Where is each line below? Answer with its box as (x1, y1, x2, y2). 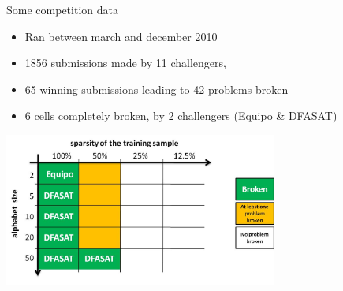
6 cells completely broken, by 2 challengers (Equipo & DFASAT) (24, 107, 337, 124)
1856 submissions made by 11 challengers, (24, 54, 226, 71)
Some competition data (6, 2, 118, 17)
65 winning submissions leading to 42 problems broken (24, 80, 289, 97)
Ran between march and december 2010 (24, 28, 218, 44)
